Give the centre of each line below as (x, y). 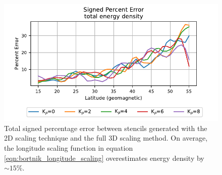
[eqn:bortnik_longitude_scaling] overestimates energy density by (104, 158)
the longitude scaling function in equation (69, 148)
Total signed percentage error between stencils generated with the (106, 128)
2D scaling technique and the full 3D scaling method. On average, (106, 138)
